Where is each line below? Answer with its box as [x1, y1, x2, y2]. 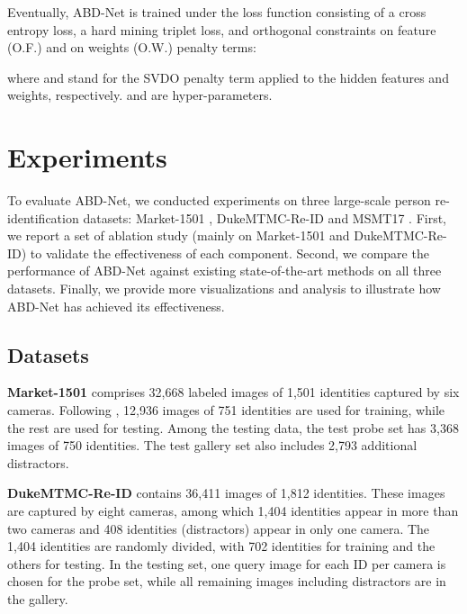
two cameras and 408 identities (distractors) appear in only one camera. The [7, 519, 430, 537]
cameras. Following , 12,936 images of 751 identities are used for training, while [7, 401, 445, 420]
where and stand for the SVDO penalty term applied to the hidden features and [7, 68, 449, 86]
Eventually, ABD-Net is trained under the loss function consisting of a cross [7, 3, 427, 21]
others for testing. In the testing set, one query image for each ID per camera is [7, 554, 446, 573]
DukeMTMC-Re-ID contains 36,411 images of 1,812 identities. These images [7, 483, 445, 502]
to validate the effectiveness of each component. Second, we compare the [30, 243, 429, 262]
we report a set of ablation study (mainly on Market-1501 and [7, 226, 350, 245]
